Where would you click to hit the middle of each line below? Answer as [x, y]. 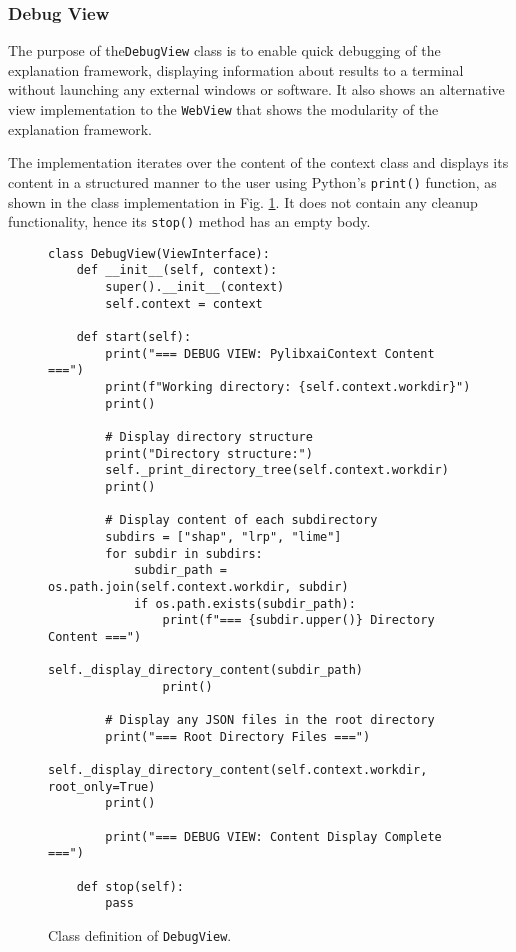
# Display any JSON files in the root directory [270, 720]
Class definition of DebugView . [140, 935]
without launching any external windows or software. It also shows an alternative [256, 89]
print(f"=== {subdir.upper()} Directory [298, 620]
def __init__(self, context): [177, 270]
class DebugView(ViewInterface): [159, 253]
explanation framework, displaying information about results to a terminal [236, 69]
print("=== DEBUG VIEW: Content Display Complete [273, 836]
